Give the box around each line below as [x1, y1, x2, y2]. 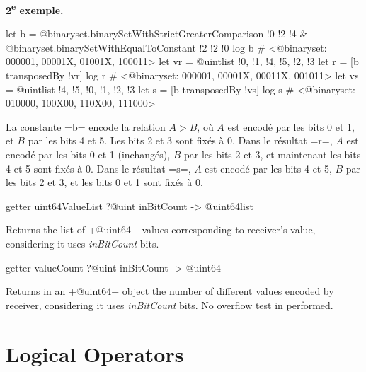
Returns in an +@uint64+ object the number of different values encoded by [6, 284, 334, 298]
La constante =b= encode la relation [6, 119, 166, 134]
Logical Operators [6, 339, 184, 368]
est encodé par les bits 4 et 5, [205, 161, 332, 175]
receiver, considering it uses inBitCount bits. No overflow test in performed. [6, 297, 333, 312]
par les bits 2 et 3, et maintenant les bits [183, 147, 361, 161]
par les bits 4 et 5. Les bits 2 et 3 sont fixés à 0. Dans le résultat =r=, [28, 133, 333, 148]
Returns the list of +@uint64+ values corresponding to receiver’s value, [6, 222, 316, 237]
